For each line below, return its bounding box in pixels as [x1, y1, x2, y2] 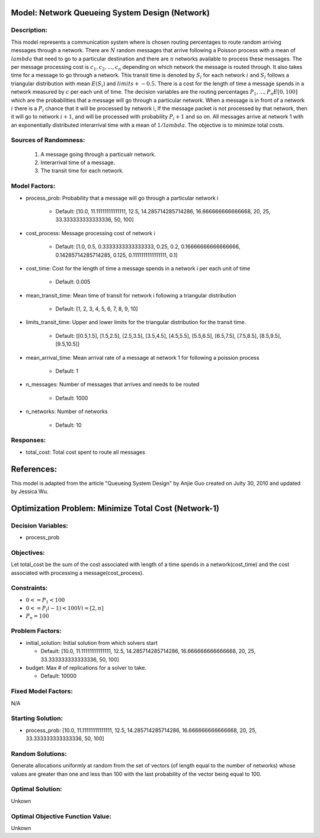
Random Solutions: [11, 750, 68, 758]
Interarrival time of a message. [40, 159, 116, 166]
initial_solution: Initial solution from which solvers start [25, 639, 158, 646]
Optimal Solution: [11, 785, 62, 794]
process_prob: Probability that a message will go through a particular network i [25, 194, 219, 201]
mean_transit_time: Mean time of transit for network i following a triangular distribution [25, 292, 236, 299]
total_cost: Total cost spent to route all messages [25, 448, 145, 456]
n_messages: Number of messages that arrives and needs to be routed [25, 381, 200, 388]
